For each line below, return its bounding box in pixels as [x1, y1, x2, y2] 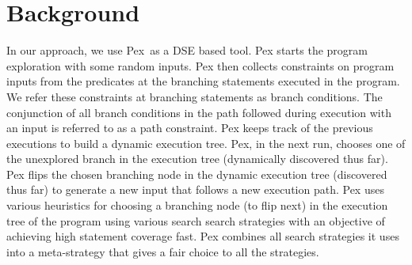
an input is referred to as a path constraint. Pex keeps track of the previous [6, 119, 373, 136]
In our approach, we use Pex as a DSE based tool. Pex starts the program [6, 42, 368, 59]
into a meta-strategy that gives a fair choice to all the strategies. [6, 243, 319, 259]
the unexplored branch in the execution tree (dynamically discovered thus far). [6, 150, 388, 167]
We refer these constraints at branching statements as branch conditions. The [6, 88, 383, 104]
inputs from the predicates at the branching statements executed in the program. [6, 73, 400, 89]
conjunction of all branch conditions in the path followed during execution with [6, 104, 391, 120]
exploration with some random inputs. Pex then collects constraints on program [6, 57, 395, 74]
